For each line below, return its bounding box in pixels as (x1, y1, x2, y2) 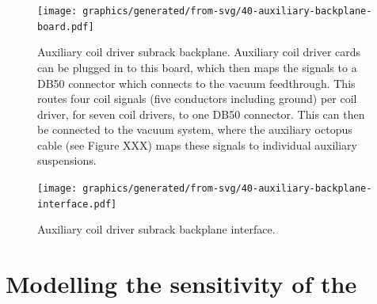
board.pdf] (37, 21, 94, 32)
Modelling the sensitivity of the (6, 268, 357, 300)
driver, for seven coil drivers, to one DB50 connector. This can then (37, 105, 365, 122)
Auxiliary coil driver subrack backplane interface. (37, 221, 276, 237)
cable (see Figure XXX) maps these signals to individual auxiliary (37, 136, 357, 153)
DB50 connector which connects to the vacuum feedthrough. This (37, 74, 356, 91)
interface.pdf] (37, 198, 117, 210)
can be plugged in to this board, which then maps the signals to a (37, 59, 357, 75)
